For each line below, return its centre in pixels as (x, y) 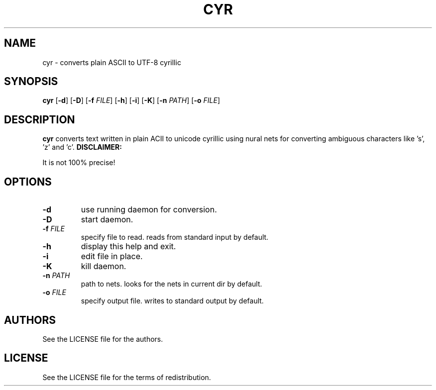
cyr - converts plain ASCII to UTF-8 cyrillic (112, 62)
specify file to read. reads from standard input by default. (175, 237)
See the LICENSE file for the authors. (103, 339)
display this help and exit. (128, 246)
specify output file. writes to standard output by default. (172, 301)
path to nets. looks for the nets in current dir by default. (171, 284)
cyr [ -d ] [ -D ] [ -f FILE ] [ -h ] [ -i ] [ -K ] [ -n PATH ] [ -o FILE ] (131, 100)
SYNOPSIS (31, 82)
